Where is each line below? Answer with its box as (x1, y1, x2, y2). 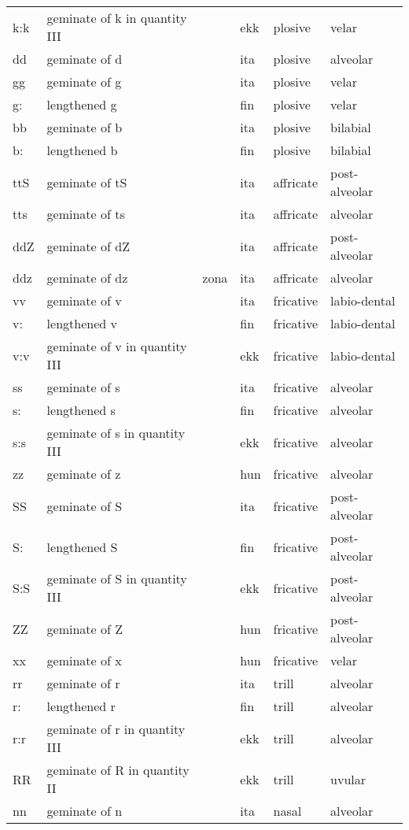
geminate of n (46, 802, 123, 820)
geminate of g (46, 72, 122, 91)
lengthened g (46, 95, 117, 113)
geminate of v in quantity (46, 337, 187, 355)
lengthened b (46, 141, 118, 159)
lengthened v (46, 314, 117, 332)
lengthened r (46, 697, 116, 715)
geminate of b (46, 118, 123, 136)
